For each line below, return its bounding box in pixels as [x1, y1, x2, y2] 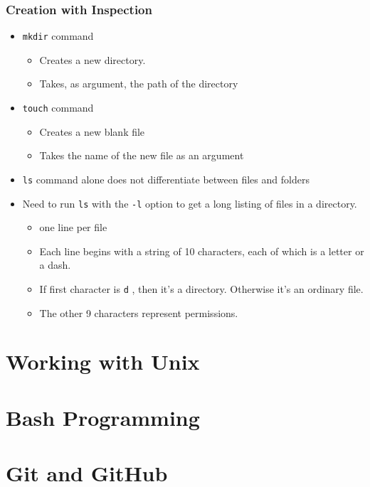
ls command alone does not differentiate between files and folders [22, 171, 310, 186]
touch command [22, 100, 94, 115]
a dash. [39, 257, 71, 272]
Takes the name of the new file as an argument [39, 148, 244, 163]
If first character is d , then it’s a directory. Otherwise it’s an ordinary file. [39, 282, 364, 296]
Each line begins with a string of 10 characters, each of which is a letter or [39, 243, 364, 258]
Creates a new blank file [39, 124, 145, 139]
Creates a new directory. [39, 52, 146, 67]
